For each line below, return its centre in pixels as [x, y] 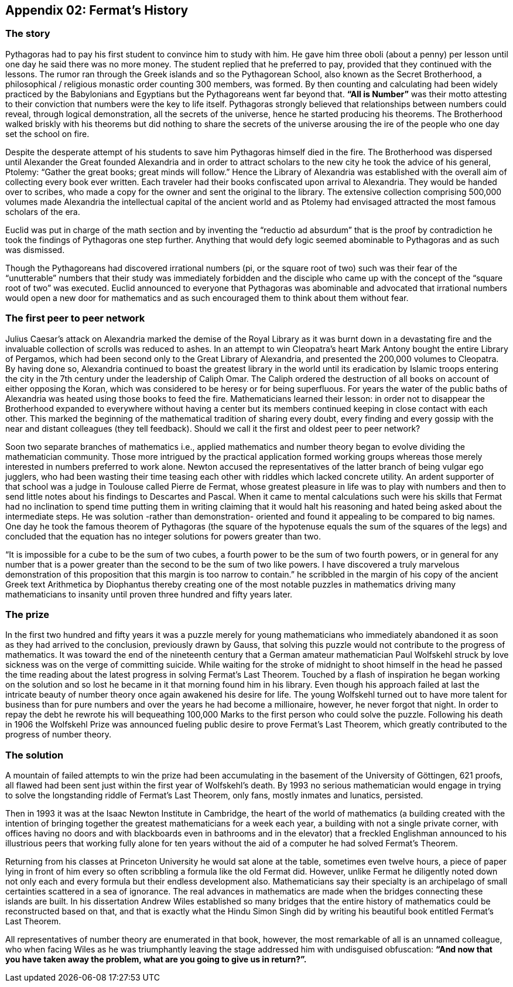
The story [28, 34]
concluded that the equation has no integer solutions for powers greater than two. [163, 536]
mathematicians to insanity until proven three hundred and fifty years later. [149, 594]
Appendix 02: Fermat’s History [97, 10]
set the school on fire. [47, 134]
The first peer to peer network [75, 318]
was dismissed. [35, 250]
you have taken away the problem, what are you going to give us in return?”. [156, 959]
